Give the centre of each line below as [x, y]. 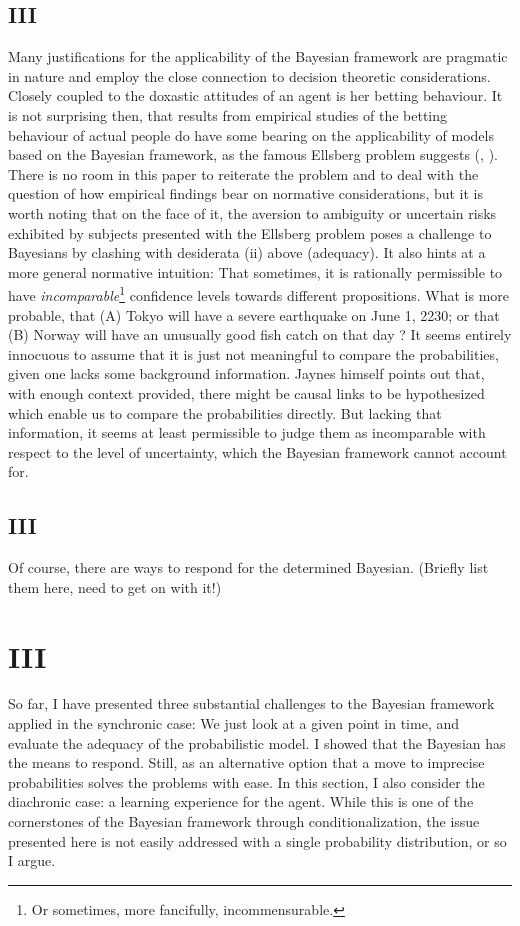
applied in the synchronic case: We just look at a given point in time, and [234, 723]
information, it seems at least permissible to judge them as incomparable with [247, 432]
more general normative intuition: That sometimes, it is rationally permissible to [255, 271]
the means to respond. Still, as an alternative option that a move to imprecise [246, 762]
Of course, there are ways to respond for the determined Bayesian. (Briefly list [248, 567]
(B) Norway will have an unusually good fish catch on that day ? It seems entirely [260, 334]
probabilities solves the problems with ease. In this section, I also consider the [246, 781]
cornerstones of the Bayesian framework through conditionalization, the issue [244, 821]
